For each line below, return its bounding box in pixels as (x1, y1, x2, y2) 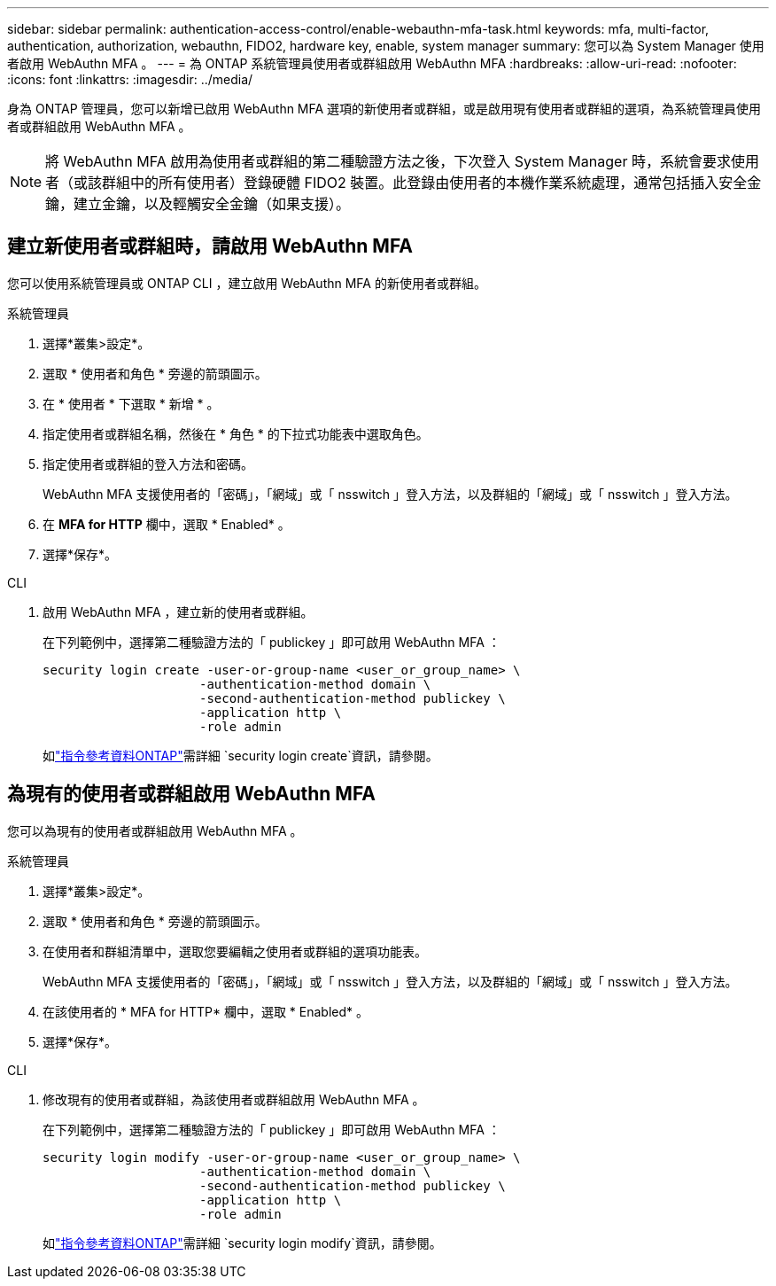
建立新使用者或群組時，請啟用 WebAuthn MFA (7, 235, 414, 258)
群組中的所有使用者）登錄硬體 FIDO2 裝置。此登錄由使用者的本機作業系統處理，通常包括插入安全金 (102, 174, 762, 191)
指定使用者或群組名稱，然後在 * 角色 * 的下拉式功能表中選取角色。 (43, 425, 429, 441)
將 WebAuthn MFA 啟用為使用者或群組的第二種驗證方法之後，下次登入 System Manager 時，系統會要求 (45, 152, 731, 170)
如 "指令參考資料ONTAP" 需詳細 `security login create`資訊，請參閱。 (43, 747, 438, 763)
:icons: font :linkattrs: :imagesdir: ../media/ (7, 72, 253, 87)
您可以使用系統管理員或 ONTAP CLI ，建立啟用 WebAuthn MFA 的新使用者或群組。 (7, 275, 486, 291)
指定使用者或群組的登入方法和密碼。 (43, 456, 253, 472)
